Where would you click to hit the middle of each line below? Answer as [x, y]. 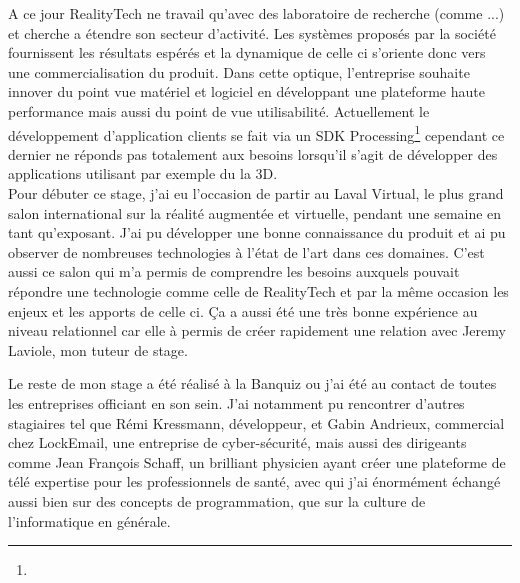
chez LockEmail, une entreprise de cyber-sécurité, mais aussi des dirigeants [237, 442]
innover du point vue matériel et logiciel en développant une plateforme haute [246, 91]
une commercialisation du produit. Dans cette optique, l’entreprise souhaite [239, 71]
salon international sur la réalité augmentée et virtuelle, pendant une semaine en [255, 212]
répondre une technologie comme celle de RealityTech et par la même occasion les [258, 290]
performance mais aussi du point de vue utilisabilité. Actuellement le [219, 110]
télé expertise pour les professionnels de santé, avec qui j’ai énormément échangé [254, 481]
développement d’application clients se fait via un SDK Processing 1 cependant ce [256, 133]
